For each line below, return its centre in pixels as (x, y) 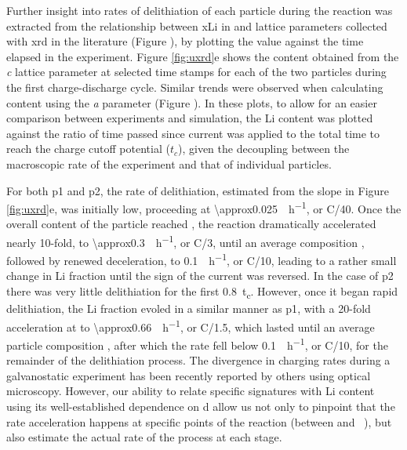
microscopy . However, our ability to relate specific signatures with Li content (191, 391)
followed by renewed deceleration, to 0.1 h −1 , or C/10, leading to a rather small (202, 259)
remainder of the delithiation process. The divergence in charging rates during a (198, 360)
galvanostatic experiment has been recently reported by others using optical (189, 375)
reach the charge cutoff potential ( (88, 149)
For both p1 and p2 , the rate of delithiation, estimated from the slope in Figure (198, 190)
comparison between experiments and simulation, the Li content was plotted (190, 118)
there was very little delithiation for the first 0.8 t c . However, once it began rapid (202, 292)
